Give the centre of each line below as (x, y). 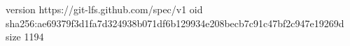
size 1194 (25, 37)
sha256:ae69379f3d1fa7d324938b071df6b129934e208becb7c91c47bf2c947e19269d (175, 23)
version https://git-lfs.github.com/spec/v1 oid (104, 9)
